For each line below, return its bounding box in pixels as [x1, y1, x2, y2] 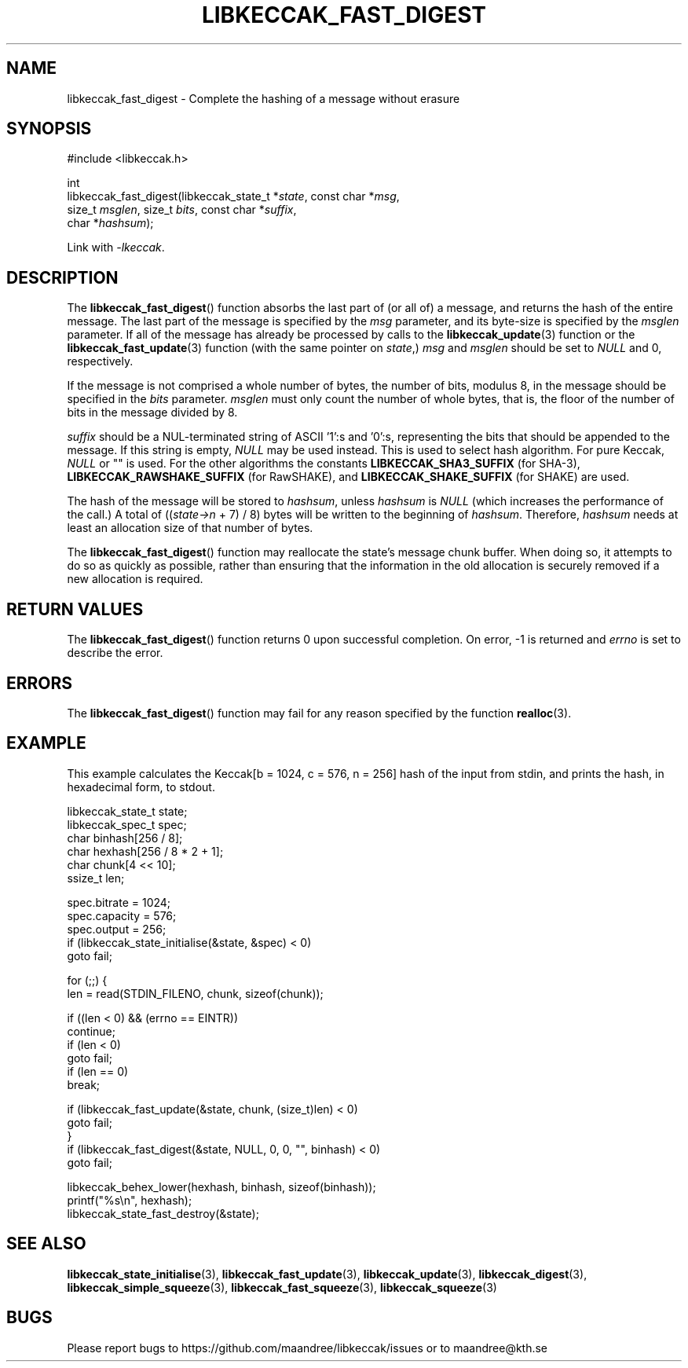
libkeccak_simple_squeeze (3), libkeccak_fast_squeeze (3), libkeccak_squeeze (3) [67, 1280, 497, 1294]
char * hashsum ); [67, 216, 154, 230]
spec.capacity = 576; [67, 908, 177, 922]
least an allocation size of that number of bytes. [67, 521, 313, 535]
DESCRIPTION [6, 267, 119, 288]
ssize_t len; [67, 871, 125, 885]
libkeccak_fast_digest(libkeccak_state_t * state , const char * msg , [67, 189, 400, 204]
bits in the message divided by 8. [67, 405, 238, 420]
